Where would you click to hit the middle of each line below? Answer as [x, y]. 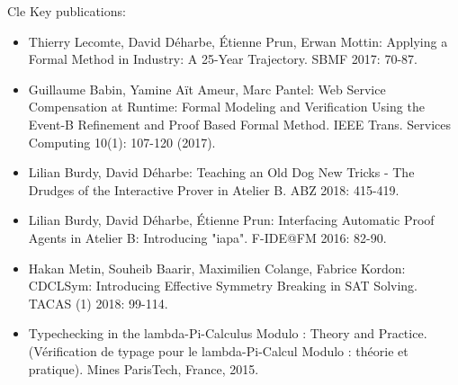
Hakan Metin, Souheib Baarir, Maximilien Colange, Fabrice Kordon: [217, 268]
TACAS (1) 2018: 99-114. [98, 303]
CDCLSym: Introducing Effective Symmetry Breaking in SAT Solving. [223, 286]
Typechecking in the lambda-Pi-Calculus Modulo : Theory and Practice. [228, 333]
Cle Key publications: [67, 11]
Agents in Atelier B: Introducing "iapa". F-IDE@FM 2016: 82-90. [207, 237]
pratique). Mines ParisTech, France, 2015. [144, 368]
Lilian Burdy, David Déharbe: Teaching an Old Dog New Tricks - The [221, 172]
